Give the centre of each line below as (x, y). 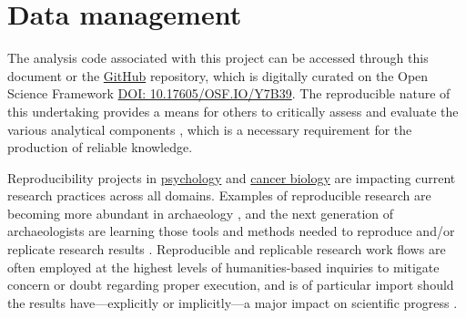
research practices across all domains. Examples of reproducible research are (219, 195)
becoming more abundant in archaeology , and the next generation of (201, 213)
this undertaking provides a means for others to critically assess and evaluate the (233, 111)
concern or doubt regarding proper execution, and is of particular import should (231, 285)
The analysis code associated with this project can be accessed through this (218, 58)
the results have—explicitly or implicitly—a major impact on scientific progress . (233, 302)
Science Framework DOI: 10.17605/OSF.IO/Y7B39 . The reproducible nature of (229, 93)
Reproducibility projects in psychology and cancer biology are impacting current (232, 177)
